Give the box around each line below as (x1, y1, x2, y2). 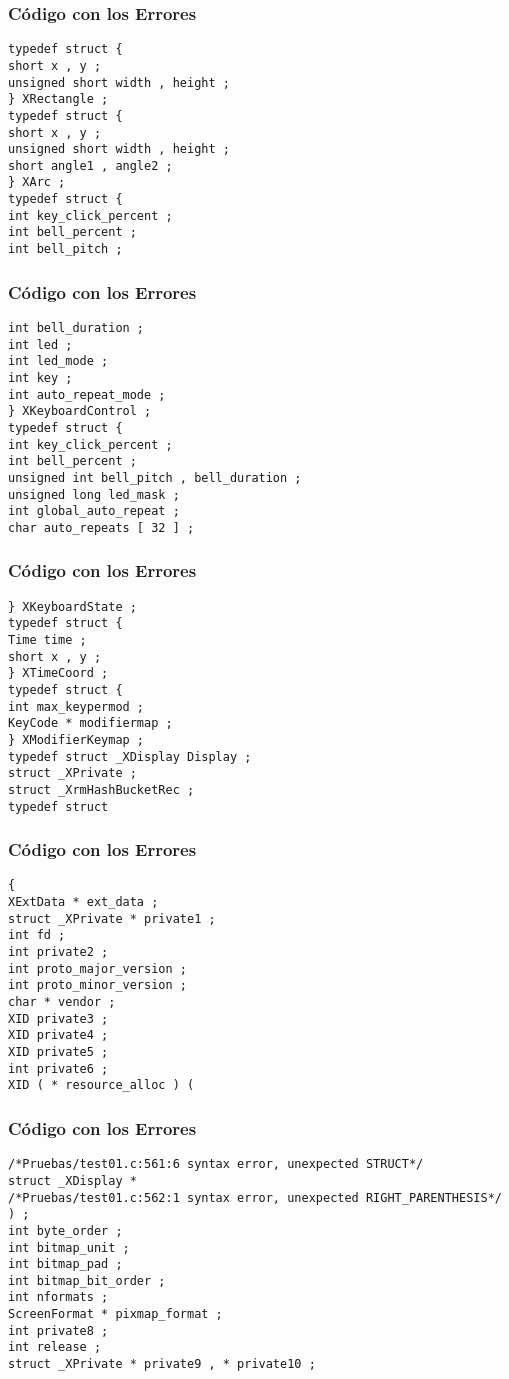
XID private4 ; (8, 1028, 109, 1043)
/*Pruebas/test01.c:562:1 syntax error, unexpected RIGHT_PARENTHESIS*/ (8, 1190, 502, 1205)
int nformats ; (8, 1290, 109, 1305)
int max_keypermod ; (8, 699, 145, 714)
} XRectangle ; (8, 92, 109, 107)
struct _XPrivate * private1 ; (8, 911, 216, 926)
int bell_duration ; (8, 320, 145, 335)
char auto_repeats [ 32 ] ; (8, 520, 195, 535)
